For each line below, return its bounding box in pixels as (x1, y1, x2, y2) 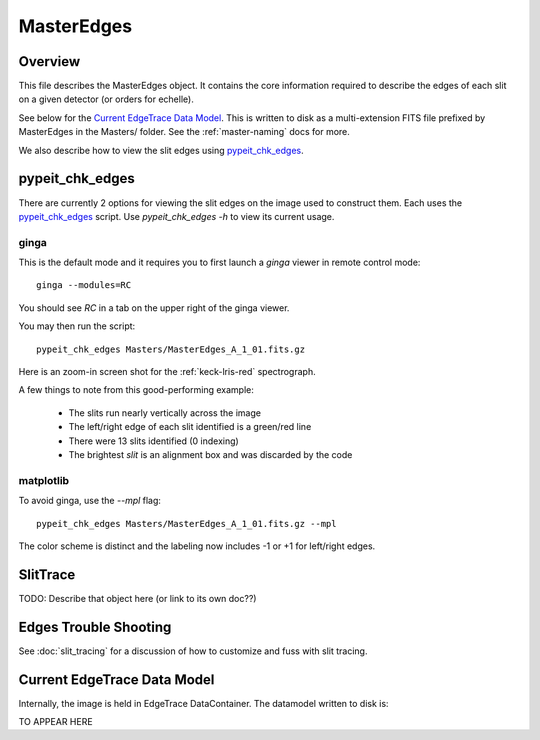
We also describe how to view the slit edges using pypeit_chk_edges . (18, 144, 304, 156)
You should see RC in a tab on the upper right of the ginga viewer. (18, 301, 290, 314)
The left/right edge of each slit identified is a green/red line (68, 421, 312, 433)
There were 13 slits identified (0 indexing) (68, 435, 239, 447)
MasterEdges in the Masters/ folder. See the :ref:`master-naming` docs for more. (18, 126, 350, 138)
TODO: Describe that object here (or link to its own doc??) (18, 592, 257, 604)
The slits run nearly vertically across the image (68, 406, 262, 419)
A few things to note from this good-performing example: (18, 384, 254, 396)
